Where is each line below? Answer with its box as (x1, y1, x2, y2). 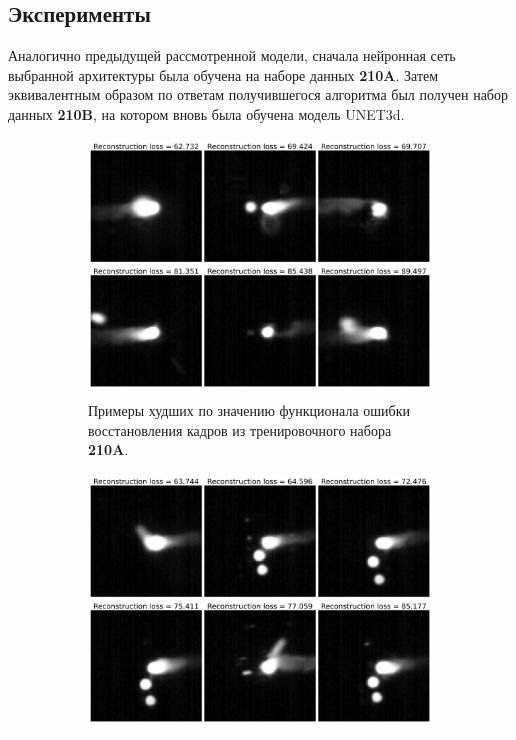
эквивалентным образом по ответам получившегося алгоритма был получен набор (8, 84, 508, 105)
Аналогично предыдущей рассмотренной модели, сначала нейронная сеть (8, 45, 456, 66)
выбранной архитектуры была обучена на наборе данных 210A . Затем (8, 64, 439, 85)
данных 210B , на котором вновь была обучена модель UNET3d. (8, 103, 405, 124)
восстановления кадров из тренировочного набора (88, 419, 392, 440)
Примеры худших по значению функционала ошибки (88, 400, 410, 421)
